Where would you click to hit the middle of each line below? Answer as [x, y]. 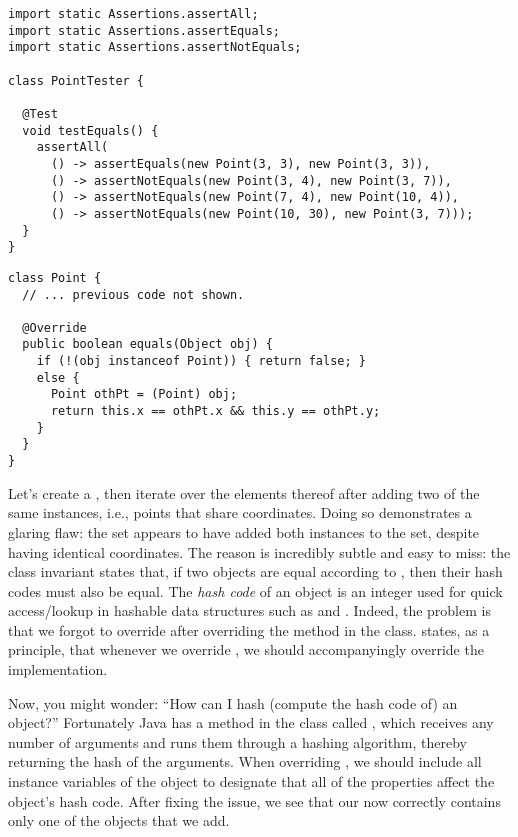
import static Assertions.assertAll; [133, 14]
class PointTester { [76, 80]
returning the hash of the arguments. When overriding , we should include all [245, 761]
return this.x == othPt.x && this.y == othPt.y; [215, 411]
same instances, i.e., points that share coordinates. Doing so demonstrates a [240, 512]
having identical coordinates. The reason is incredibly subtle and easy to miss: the [259, 551]
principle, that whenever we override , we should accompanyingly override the [246, 649]
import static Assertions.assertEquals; [144, 30]
